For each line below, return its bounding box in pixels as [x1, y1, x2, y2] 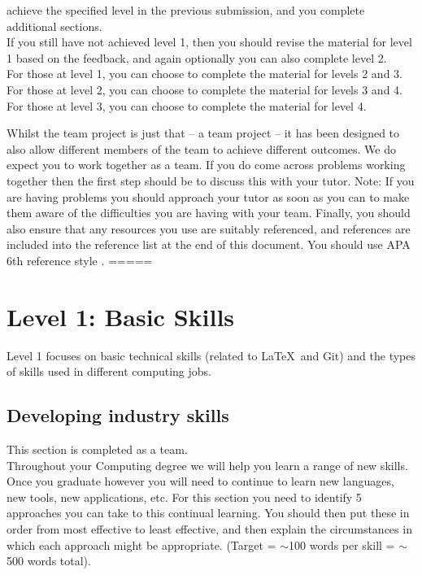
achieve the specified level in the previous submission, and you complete [7, 2, 365, 18]
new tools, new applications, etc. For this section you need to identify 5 [7, 488, 362, 505]
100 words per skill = [289, 536, 395, 553]
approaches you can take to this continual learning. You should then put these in [7, 504, 410, 521]
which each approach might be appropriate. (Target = [7, 536, 276, 553]
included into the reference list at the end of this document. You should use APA [7, 236, 411, 253]
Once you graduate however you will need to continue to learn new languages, [7, 473, 394, 490]
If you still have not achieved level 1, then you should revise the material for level [7, 33, 412, 50]
